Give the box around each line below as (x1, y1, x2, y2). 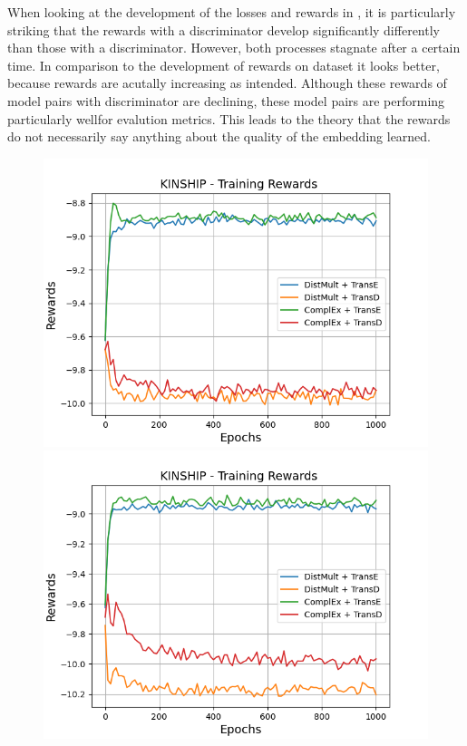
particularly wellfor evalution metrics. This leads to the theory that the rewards (7, 109, 451, 128)
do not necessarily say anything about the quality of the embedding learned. (7, 127, 432, 146)
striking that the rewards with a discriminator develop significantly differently (7, 20, 440, 39)
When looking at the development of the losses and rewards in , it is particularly (7, 3, 456, 21)
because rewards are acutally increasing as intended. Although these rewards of (7, 73, 447, 92)
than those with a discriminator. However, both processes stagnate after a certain (7, 38, 461, 57)
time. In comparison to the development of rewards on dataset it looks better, (7, 55, 440, 74)
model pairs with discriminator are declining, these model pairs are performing (7, 91, 445, 110)
